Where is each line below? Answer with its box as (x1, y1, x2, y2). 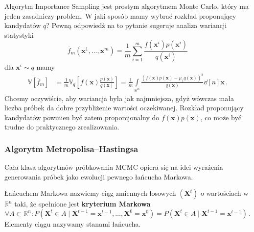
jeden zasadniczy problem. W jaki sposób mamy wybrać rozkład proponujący (4, 10, 236, 21)
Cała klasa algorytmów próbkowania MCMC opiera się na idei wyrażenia (4, 162, 223, 172)
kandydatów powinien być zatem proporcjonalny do (4, 112, 160, 122)
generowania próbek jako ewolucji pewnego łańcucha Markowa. (4, 171, 193, 181)
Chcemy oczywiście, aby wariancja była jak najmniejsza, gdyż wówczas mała (4, 93, 234, 103)
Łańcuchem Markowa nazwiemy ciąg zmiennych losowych (4, 188, 176, 198)
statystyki (4, 29, 34, 40)
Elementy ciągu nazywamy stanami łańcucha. (4, 219, 141, 229)
